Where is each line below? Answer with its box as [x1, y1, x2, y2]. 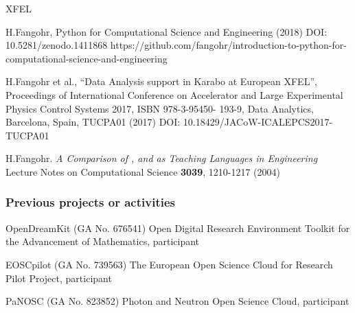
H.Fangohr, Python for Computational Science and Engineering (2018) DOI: [5, 24, 328, 38]
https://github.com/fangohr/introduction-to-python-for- [110, 38, 347, 52]
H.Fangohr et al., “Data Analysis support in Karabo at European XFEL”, [5, 74, 317, 89]
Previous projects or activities [5, 194, 175, 211]
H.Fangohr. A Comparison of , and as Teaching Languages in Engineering [5, 151, 318, 165]
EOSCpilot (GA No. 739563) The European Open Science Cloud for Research [5, 257, 333, 271]
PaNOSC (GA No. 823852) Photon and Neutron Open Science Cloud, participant [5, 294, 350, 308]
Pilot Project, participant [5, 270, 112, 285]
